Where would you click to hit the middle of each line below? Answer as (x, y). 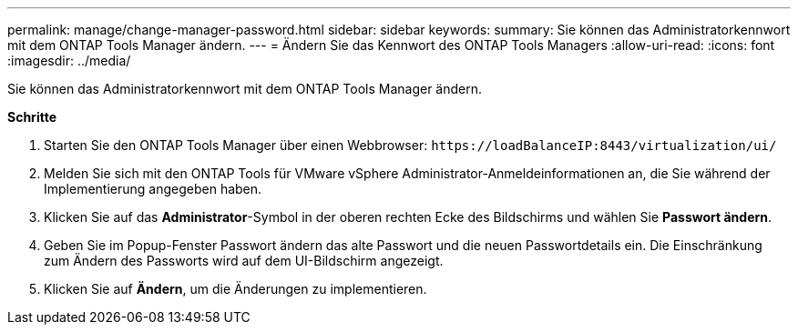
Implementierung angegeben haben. (153, 189)
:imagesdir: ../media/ (69, 60)
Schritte (32, 117)
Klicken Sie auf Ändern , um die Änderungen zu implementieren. (235, 289)
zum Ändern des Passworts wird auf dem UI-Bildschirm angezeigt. (244, 261)
